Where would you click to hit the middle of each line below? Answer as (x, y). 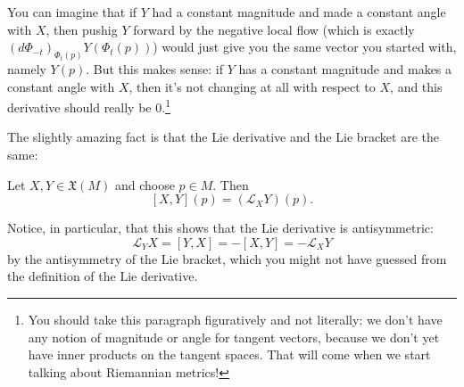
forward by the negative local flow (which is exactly (274, 29)
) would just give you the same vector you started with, (305, 47)
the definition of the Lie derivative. (103, 276)
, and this (416, 86)
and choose (145, 184)
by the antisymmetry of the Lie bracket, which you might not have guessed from (227, 258)
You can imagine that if (72, 12)
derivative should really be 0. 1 (89, 106)
